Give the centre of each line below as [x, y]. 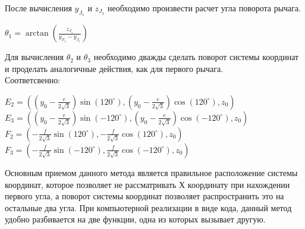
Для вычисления [34, 57]
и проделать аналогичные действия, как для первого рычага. [114, 68]
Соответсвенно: [33, 80]
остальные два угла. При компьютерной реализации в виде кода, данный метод [148, 207]
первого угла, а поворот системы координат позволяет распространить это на [144, 196]
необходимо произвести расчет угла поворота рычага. [205, 8]
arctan [37, 34]
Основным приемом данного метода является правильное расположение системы [151, 172]
